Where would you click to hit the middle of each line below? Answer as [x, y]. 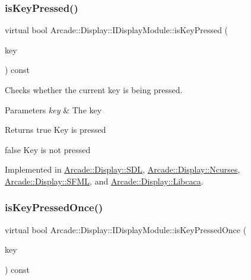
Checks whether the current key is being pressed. [94, 90]
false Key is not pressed [48, 149]
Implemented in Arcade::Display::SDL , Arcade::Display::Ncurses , [123, 169]
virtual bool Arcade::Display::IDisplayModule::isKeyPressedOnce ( [126, 229]
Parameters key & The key [53, 109]
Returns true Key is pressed [55, 130]
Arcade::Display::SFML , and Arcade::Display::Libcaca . [104, 181]
